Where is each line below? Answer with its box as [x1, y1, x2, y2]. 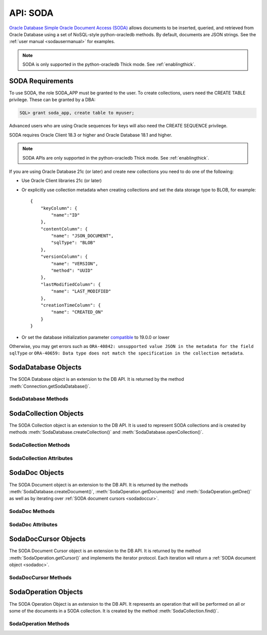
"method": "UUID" [51, 268, 93, 274]
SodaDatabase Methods [9, 396, 69, 403]
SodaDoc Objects [9, 468, 64, 477]
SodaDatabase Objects [9, 363, 82, 372]
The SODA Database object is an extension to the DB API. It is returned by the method [9, 376, 184, 382]
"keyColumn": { [40, 205, 78, 211]
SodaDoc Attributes [9, 521, 58, 528]
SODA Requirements [9, 77, 74, 85]
